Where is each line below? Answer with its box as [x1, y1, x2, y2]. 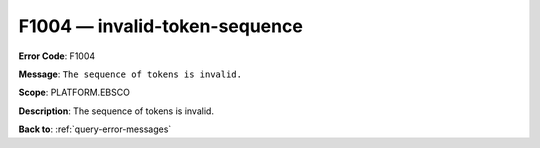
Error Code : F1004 [18, 50, 96, 62]
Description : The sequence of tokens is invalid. [18, 105, 215, 117]
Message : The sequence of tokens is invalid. [18, 68, 242, 80]
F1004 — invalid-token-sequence [18, 15, 304, 37]
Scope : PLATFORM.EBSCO [18, 86, 130, 99]
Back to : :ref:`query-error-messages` [18, 123, 172, 135]
